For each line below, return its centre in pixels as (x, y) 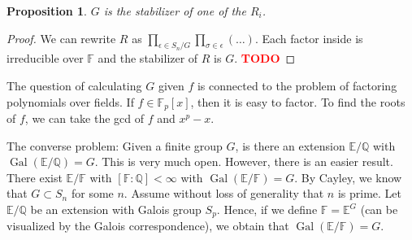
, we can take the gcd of (85, 118)
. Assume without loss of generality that (224, 193)
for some (92, 193)
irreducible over (45, 58)
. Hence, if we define (267, 209)
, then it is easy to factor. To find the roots (298, 101)
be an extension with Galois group (116, 209)
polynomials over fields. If (70, 101)
